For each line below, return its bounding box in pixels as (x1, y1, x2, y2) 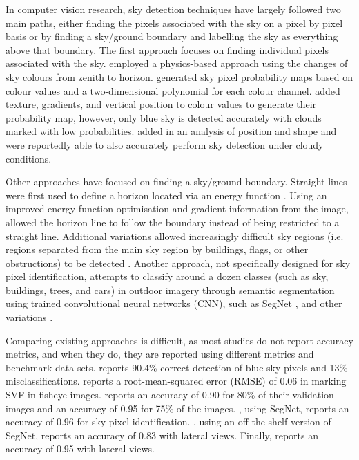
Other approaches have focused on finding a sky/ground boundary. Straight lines (6, 174, 347, 189)
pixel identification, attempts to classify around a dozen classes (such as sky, (6, 269, 329, 284)
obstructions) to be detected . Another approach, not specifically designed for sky (6, 255, 351, 270)
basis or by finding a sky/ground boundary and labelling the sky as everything (6, 29, 338, 44)
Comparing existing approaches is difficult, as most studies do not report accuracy (6, 333, 353, 347)
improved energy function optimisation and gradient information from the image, (6, 201, 349, 216)
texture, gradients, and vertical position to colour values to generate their (6, 97, 317, 111)
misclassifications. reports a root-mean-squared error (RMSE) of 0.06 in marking (6, 374, 347, 388)
